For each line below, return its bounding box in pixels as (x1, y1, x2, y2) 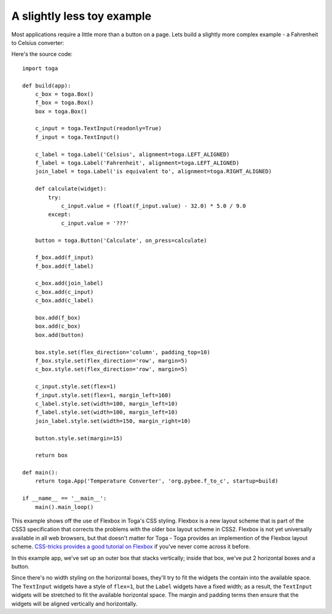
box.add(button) (34, 331, 84, 338)
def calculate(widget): (34, 185, 107, 192)
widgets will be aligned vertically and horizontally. (11, 600, 138, 607)
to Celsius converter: (11, 39, 65, 46)
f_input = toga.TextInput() (34, 133, 120, 141)
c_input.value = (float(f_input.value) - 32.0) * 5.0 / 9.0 (61, 202, 246, 209)
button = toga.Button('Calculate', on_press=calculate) (34, 237, 207, 244)
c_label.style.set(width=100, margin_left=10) (34, 400, 178, 407)
